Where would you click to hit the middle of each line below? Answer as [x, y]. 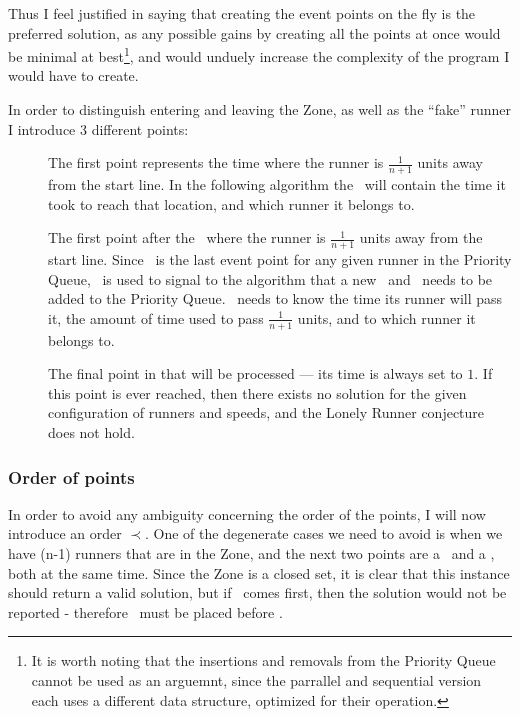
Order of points [71, 476]
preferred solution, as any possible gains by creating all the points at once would [254, 32]
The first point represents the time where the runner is [216, 162]
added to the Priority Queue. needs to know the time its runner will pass [275, 298]
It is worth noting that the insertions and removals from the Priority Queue [263, 660]
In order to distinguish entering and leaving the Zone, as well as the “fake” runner [259, 109]
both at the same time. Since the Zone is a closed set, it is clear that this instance [259, 572]
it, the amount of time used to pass [156, 317]
